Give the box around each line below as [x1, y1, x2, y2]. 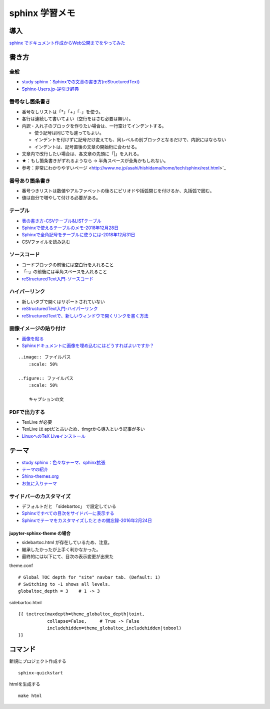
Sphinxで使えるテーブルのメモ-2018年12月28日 [21, 225, 119, 231]
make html [18, 692, 42, 698]
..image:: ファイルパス [18, 354, 71, 360]
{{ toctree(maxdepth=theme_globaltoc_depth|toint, [18, 611, 145, 617]
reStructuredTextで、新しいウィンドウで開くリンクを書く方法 [21, 312, 148, 318]
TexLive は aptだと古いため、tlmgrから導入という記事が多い [21, 426, 145, 432]
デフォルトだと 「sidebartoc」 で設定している [21, 503, 116, 509]
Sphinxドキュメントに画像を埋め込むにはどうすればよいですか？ [21, 342, 154, 348]
